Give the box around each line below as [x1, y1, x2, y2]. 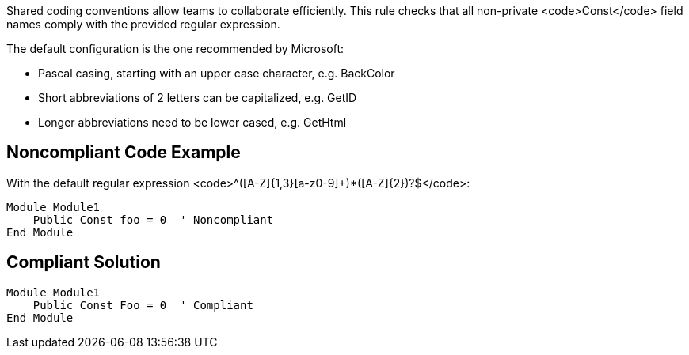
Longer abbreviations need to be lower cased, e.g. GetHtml [38, 115, 347, 129]
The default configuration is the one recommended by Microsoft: [6, 42, 344, 55]
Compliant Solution [6, 252, 161, 273]
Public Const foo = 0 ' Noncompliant [32, 213, 274, 226]
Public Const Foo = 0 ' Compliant [32, 298, 253, 312]
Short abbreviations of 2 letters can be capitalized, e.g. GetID [38, 91, 357, 104]
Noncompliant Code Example [6, 142, 241, 163]
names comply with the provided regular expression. [6, 17, 280, 31]
